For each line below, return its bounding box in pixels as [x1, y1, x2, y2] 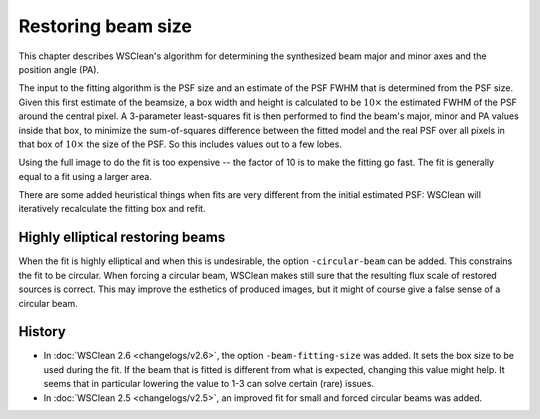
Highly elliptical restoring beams [18, 229, 226, 246]
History [18, 323, 67, 340]
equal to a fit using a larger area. [18, 170, 152, 182]
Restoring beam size [18, 15, 192, 37]
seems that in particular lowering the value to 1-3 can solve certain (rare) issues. [43, 378, 375, 390]
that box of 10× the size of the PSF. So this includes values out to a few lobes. [18, 138, 342, 150]
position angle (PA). [18, 63, 100, 75]
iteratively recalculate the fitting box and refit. [18, 203, 206, 215]
